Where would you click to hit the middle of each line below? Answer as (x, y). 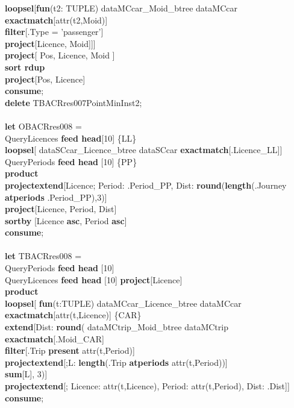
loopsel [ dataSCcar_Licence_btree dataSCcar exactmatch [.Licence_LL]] (144, 150)
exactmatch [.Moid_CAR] (55, 338)
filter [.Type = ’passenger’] (54, 32)
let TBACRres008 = (43, 256)
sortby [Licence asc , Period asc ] (66, 220)
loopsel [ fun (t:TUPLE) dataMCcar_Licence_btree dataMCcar (123, 303)
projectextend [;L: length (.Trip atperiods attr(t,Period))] (116, 362)
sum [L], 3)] (26, 374)
